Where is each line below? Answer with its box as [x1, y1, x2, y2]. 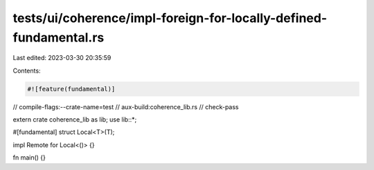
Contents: [12, 66, 41, 75]
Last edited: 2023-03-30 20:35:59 [12, 54, 112, 62]
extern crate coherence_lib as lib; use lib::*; [12, 115, 137, 124]
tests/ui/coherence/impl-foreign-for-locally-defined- [12, 10, 328, 26]
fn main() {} [12, 153, 46, 162]
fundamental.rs [12, 30, 105, 45]
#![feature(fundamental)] [27, 85, 116, 93]
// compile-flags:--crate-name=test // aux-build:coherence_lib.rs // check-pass [12, 102, 239, 111]
